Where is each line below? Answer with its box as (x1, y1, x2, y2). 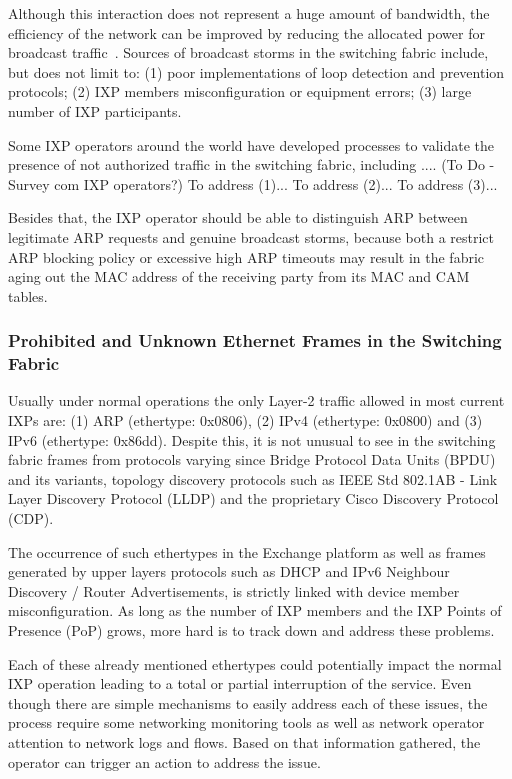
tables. (8, 285, 48, 306)
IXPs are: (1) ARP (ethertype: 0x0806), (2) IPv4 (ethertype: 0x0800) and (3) (8, 410, 483, 431)
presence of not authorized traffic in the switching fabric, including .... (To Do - (8, 154, 495, 175)
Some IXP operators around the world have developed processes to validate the (8, 134, 495, 155)
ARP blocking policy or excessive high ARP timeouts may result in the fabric (8, 246, 485, 267)
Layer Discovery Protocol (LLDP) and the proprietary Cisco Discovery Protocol (8, 488, 499, 509)
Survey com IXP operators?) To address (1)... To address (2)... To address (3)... (8, 173, 498, 194)
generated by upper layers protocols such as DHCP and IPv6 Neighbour (8, 561, 450, 582)
